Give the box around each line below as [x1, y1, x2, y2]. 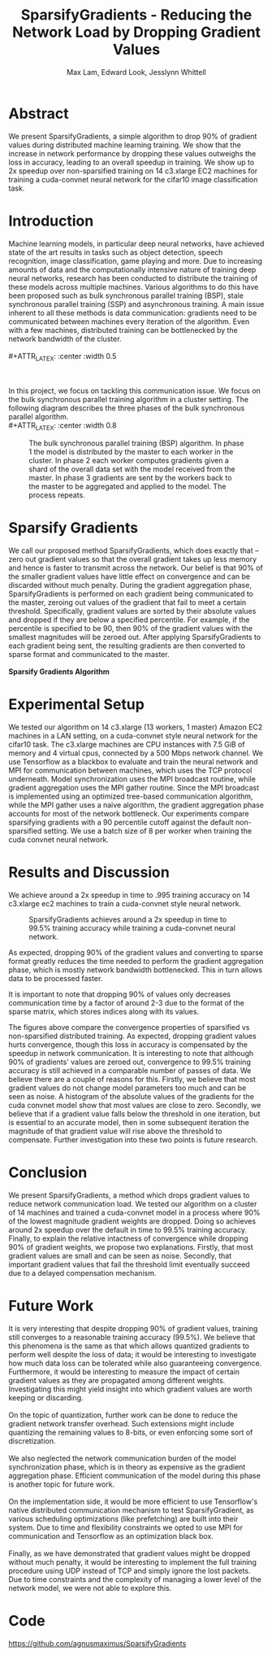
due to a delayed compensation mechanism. [8, 1268, 157, 1277]
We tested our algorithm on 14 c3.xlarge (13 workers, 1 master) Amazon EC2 [8, 722, 263, 732]
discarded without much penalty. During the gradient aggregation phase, [8, 580, 252, 590]
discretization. [8, 1435, 56, 1446]
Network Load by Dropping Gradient [11, 23, 261, 42]
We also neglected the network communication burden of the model [8, 1453, 237, 1463]
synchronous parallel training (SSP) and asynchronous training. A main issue [8, 299, 265, 309]
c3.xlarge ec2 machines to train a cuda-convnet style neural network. [8, 899, 242, 909]
